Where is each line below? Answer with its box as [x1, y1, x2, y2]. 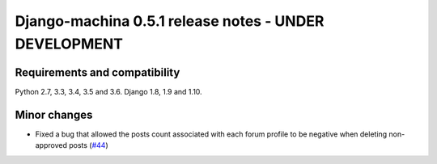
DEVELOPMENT [15, 35, 124, 53]
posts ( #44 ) [69, 141, 108, 150]
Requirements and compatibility [15, 65, 180, 79]
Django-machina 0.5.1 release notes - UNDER [15, 12, 325, 30]
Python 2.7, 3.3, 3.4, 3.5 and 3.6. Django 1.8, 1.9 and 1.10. [15, 86, 202, 96]
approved [35, 141, 68, 150]
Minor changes [15, 107, 93, 121]
